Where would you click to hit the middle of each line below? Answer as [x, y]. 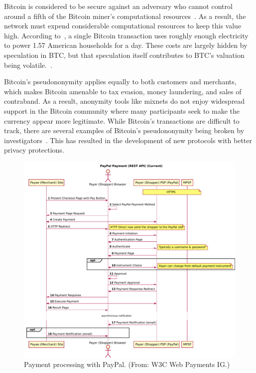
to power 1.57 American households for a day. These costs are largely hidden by [126, 45]
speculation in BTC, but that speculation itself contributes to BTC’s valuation [124, 55]
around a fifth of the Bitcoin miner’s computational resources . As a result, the [125, 16]
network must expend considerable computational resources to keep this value [123, 26]
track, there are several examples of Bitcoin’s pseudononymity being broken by [124, 130]
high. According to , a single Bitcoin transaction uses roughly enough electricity [126, 35]
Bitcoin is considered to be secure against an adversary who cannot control [118, 6]
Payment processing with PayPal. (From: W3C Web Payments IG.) [127, 364]
